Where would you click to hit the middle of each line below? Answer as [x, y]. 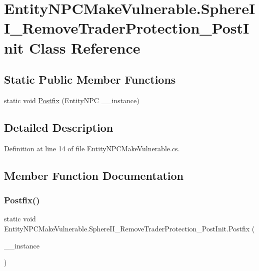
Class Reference [85, 47]
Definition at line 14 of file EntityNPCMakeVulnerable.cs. [92, 148]
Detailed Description [59, 127]
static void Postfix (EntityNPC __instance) [72, 100]
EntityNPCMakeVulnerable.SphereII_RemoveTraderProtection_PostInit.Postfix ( [129, 228]
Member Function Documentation [94, 175]
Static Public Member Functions [90, 79]
